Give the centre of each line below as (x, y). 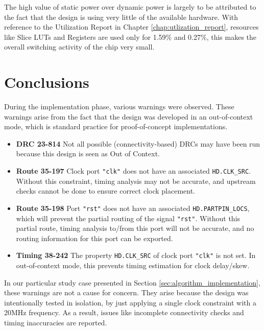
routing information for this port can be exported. (94, 238)
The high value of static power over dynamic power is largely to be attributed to (130, 7)
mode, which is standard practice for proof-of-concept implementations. (116, 126)
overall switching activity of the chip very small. (79, 47)
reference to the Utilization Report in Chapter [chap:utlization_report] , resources (131, 27)
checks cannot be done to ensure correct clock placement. (106, 191)
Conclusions (47, 82)
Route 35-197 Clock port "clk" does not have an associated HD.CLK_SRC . (133, 171)
